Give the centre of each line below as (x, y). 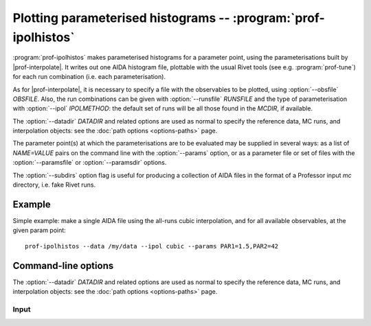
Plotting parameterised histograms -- (121, 18)
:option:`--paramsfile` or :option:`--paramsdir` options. (90, 163)
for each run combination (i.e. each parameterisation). (89, 77)
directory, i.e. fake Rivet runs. (54, 185)
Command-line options (63, 265)
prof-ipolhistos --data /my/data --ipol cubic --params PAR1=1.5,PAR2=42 (152, 246)
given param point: (40, 231)
